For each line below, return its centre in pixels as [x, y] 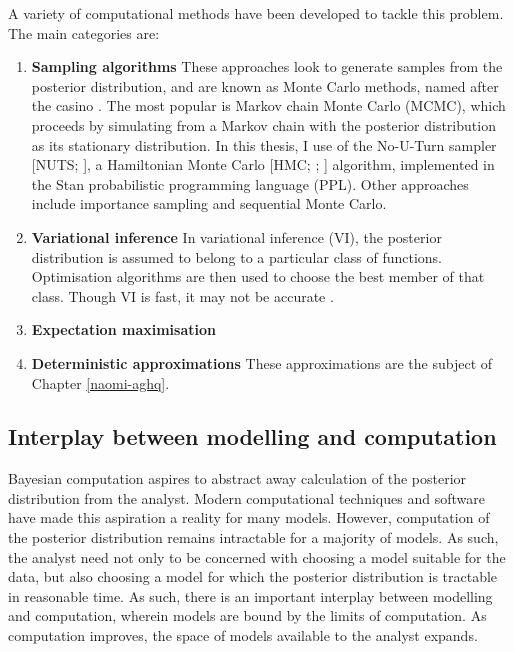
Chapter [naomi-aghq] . [100, 382]
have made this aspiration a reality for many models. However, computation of [249, 517]
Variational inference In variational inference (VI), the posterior [236, 236]
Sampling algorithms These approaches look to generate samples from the [267, 66]
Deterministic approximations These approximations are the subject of [262, 362]
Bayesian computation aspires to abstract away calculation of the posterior [237, 478]
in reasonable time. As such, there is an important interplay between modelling [250, 595]
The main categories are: [84, 32]
